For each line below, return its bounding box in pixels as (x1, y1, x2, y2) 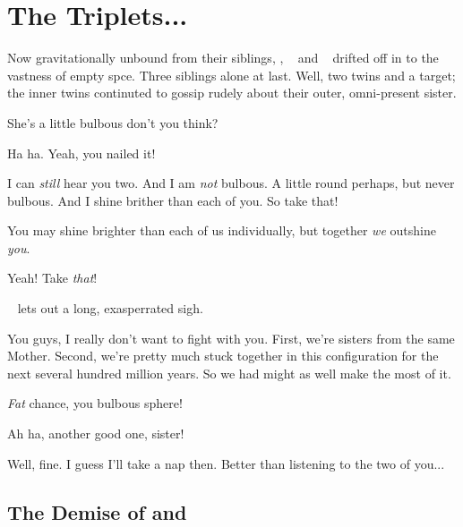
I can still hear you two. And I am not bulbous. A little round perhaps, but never (7, 174, 455, 192)
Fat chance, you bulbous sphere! (7, 394, 183, 412)
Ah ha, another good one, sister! (7, 424, 184, 443)
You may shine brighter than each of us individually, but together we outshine (7, 221, 436, 240)
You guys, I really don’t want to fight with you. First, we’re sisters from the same (7, 328, 455, 347)
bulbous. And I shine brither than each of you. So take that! (7, 191, 339, 209)
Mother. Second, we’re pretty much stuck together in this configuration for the (7, 346, 439, 365)
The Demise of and (7, 497, 187, 525)
